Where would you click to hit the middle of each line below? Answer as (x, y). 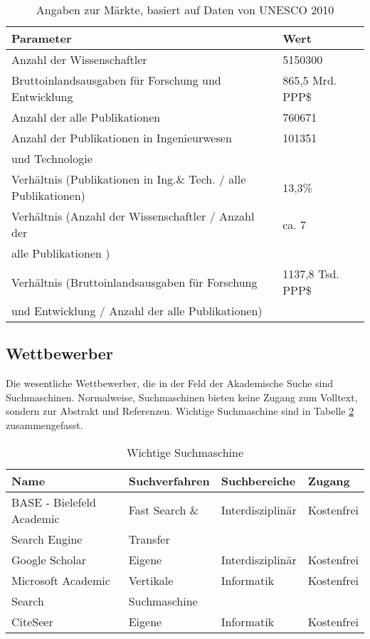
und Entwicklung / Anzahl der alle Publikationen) (137, 311)
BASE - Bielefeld (54, 502)
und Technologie (52, 158)
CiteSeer (32, 621)
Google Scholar (49, 559)
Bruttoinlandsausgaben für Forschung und (116, 80)
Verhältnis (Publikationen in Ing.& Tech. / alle (129, 179)
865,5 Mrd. (310, 80)
